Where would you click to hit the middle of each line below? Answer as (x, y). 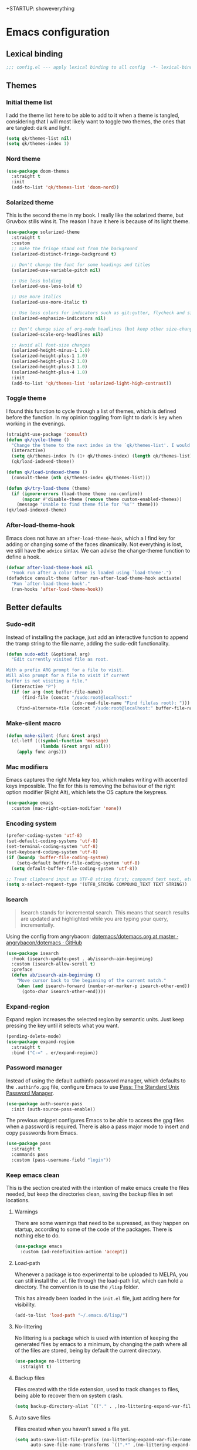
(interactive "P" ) (34, 687)
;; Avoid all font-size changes (51, 345)
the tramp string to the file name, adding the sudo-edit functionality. (88, 643)
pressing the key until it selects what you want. (62, 1025)
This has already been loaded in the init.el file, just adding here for (97, 1298)
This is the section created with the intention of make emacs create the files (98, 1188)
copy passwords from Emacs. (42, 1133)
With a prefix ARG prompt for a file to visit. (65, 670)
